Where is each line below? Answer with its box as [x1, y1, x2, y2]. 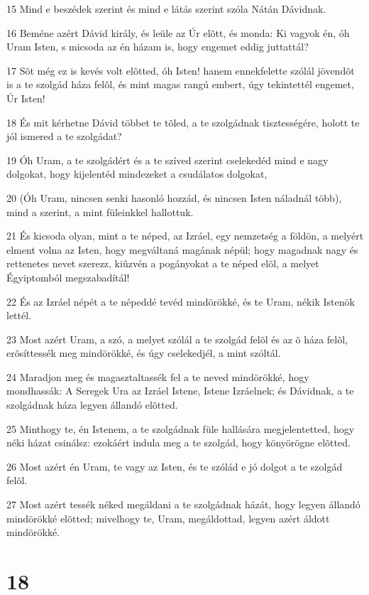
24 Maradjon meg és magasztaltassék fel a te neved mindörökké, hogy [6, 369, 309, 384]
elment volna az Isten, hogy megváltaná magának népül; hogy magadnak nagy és [6, 242, 358, 257]
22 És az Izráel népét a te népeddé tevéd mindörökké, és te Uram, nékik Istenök [6, 294, 355, 309]
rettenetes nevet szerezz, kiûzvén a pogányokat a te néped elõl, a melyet [6, 256, 319, 271]
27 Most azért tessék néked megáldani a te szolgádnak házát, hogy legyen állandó [6, 497, 360, 512]
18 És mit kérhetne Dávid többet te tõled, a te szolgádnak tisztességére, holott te [6, 114, 360, 129]
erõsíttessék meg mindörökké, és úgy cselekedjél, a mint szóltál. [6, 345, 281, 360]
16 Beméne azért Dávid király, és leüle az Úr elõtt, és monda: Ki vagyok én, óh [6, 25, 350, 40]
